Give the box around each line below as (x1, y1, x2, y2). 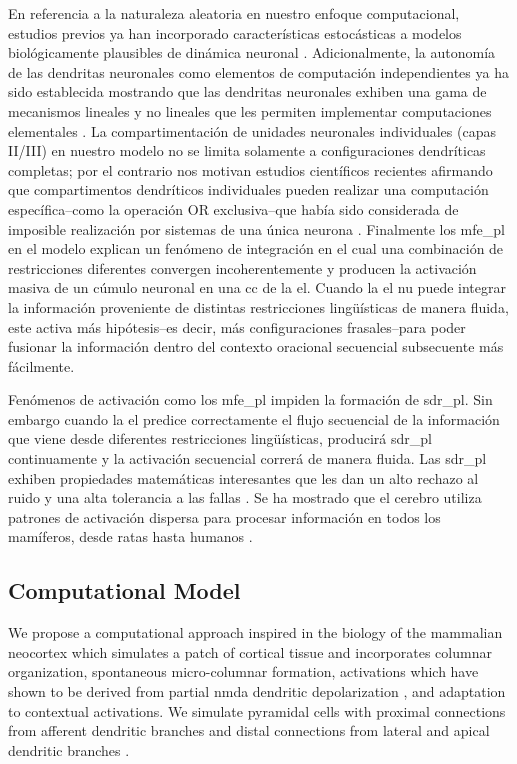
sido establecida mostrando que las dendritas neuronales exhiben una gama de (8, 81, 487, 102)
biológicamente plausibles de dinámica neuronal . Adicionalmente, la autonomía (8, 42, 496, 63)
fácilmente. (8, 355, 75, 376)
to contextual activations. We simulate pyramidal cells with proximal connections (8, 700, 506, 721)
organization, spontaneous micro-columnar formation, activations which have (8, 661, 479, 682)
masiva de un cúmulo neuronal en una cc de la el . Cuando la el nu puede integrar (8, 277, 506, 298)
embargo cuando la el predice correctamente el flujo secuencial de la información (8, 408, 500, 429)
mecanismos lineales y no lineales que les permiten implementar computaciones (8, 100, 492, 121)
